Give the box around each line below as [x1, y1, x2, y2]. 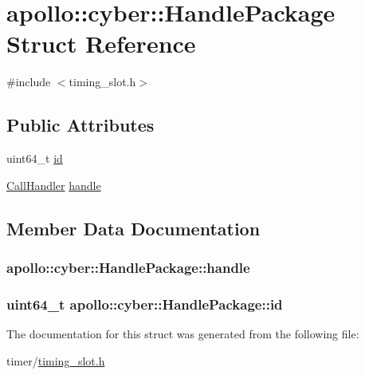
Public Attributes [6, 112, 155, 137]
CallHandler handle [6, 176, 101, 193]
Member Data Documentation [6, 215, 261, 240]
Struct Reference [6, 27, 196, 60]
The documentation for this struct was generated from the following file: [6, 326, 359, 342]
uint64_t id [6, 150, 63, 167]
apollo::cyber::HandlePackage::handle [6, 258, 250, 277]
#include [6, 73, 51, 90]
